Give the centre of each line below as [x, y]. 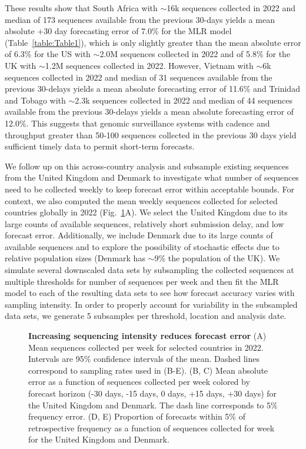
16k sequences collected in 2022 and [231, 8]
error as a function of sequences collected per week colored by [139, 382]
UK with [21, 65]
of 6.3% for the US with [48, 54]
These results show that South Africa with [81, 8]
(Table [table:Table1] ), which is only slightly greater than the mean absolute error [153, 42]
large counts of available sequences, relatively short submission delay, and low [144, 223]
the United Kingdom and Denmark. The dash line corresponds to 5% [153, 405]
